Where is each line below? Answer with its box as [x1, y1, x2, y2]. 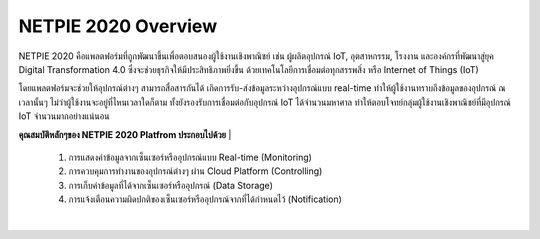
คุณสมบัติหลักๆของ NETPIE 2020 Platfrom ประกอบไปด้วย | [18, 128, 232, 140]
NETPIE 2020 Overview [18, 15, 218, 37]
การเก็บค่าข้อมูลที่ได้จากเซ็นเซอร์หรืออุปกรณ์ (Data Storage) [68, 179, 274, 191]
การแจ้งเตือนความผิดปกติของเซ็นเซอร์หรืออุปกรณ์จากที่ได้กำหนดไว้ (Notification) [68, 193, 342, 205]
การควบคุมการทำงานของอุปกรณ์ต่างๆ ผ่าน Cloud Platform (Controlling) [68, 165, 323, 177]
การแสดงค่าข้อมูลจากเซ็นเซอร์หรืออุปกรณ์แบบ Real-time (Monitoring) [68, 151, 312, 163]
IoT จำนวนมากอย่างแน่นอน [18, 110, 110, 122]
